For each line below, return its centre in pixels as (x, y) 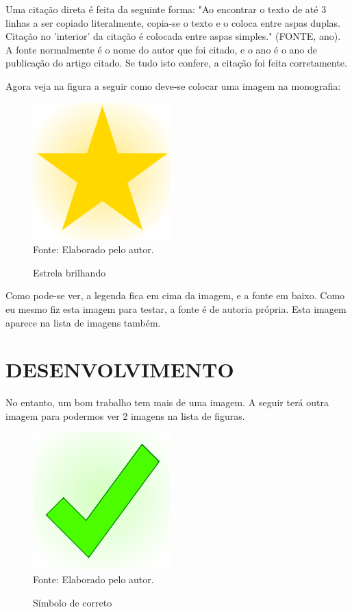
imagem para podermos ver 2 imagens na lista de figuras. (125, 415)
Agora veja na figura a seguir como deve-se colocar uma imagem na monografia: (173, 85)
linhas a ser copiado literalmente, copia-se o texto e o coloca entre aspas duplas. (173, 22)
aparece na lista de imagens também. (83, 322)
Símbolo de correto (73, 602)
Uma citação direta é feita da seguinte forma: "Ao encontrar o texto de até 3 (166, 9)
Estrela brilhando (70, 272)
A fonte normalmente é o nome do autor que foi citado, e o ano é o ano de (162, 49)
